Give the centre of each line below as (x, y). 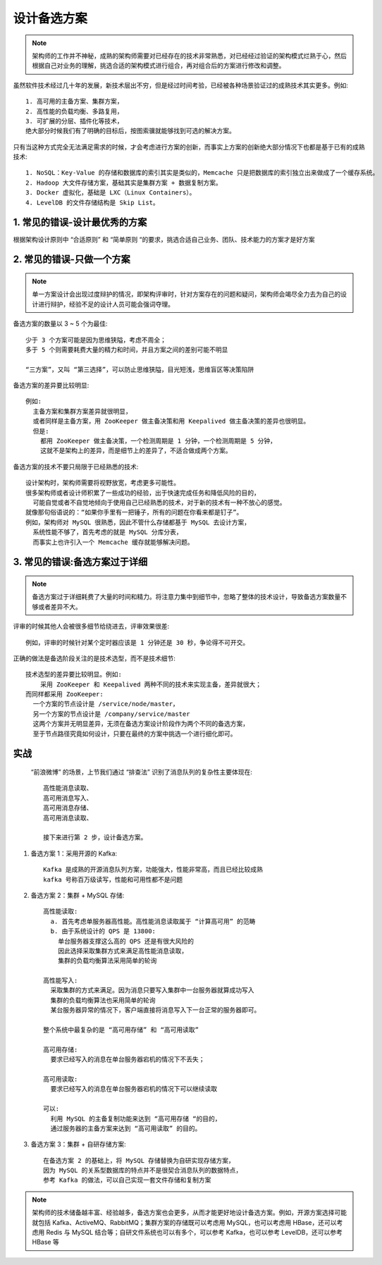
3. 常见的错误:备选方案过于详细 (80, 562)
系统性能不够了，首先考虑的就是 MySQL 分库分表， (107, 532)
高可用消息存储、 (68, 808)
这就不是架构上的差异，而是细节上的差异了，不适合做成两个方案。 (136, 451)
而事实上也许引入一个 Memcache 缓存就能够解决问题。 (113, 542)
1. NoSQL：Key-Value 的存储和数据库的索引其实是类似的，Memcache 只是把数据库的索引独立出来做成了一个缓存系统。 (202, 173)
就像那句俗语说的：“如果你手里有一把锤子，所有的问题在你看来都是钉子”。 (134, 512)
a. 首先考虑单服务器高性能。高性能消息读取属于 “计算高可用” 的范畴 (153, 921)
